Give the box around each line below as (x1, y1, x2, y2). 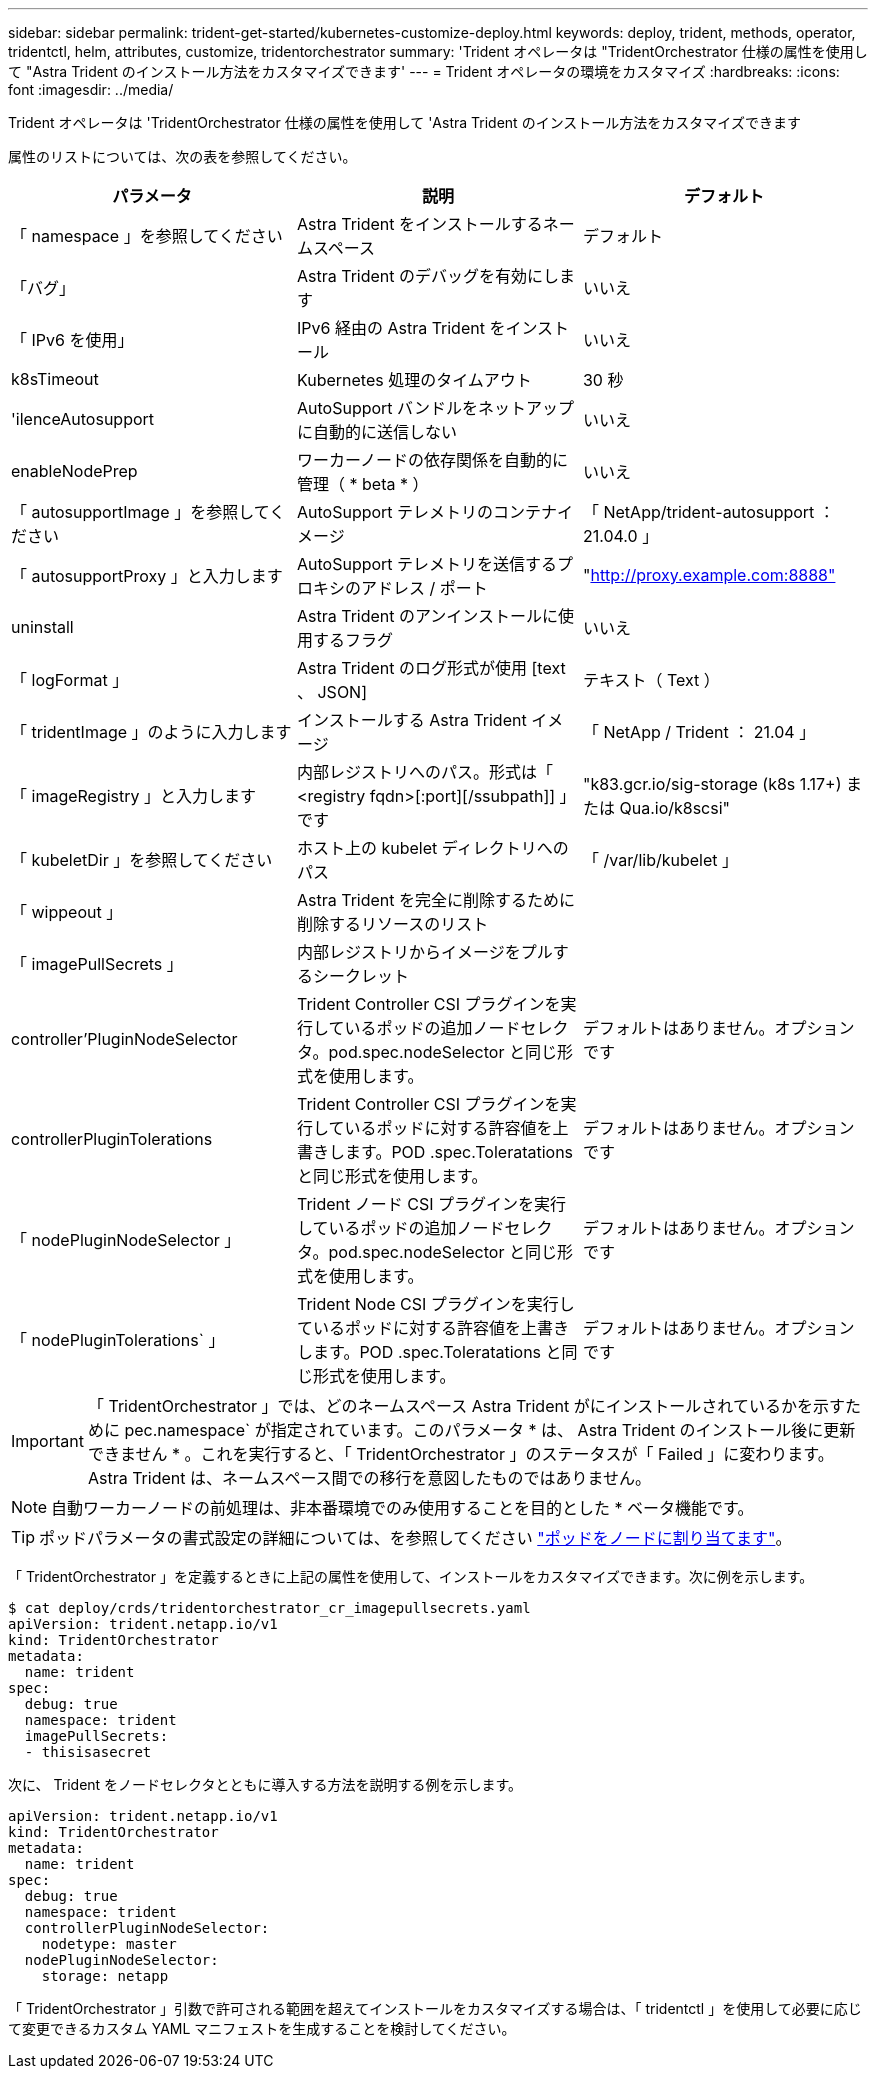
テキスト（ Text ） (582, 670, 720, 690)
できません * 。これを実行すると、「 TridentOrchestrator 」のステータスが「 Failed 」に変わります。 (87, 1444, 834, 1464)
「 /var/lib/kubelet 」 (582, 850, 739, 870)
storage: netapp (41, 1968, 169, 1984)
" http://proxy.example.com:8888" (582, 565, 836, 585)
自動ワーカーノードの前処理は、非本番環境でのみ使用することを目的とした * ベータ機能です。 (51, 1498, 754, 1518)
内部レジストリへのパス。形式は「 (296, 762, 553, 782)
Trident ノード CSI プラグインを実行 (296, 1194, 567, 1214)
